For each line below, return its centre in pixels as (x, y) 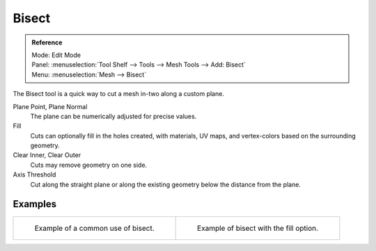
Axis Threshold (34, 175)
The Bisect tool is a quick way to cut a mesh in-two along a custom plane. (118, 94)
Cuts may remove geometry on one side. (89, 165)
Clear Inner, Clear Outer (47, 155)
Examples (35, 204)
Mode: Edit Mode (56, 55)
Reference (47, 42)
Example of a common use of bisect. (94, 228)
